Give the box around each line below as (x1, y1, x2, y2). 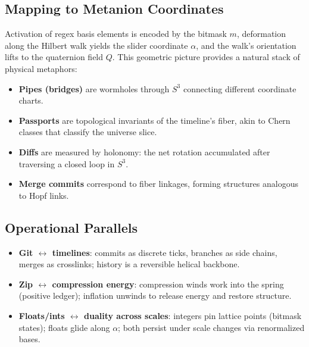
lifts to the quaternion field (5, 51, 104, 63)
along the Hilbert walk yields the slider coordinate (5, 39, 188, 51)
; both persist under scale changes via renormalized (118, 321, 305, 333)
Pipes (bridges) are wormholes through (18, 82, 170, 95)
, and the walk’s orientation (196, 39, 296, 51)
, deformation (236, 27, 286, 40)
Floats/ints (18, 309, 65, 321)
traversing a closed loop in (18, 157, 115, 170)
